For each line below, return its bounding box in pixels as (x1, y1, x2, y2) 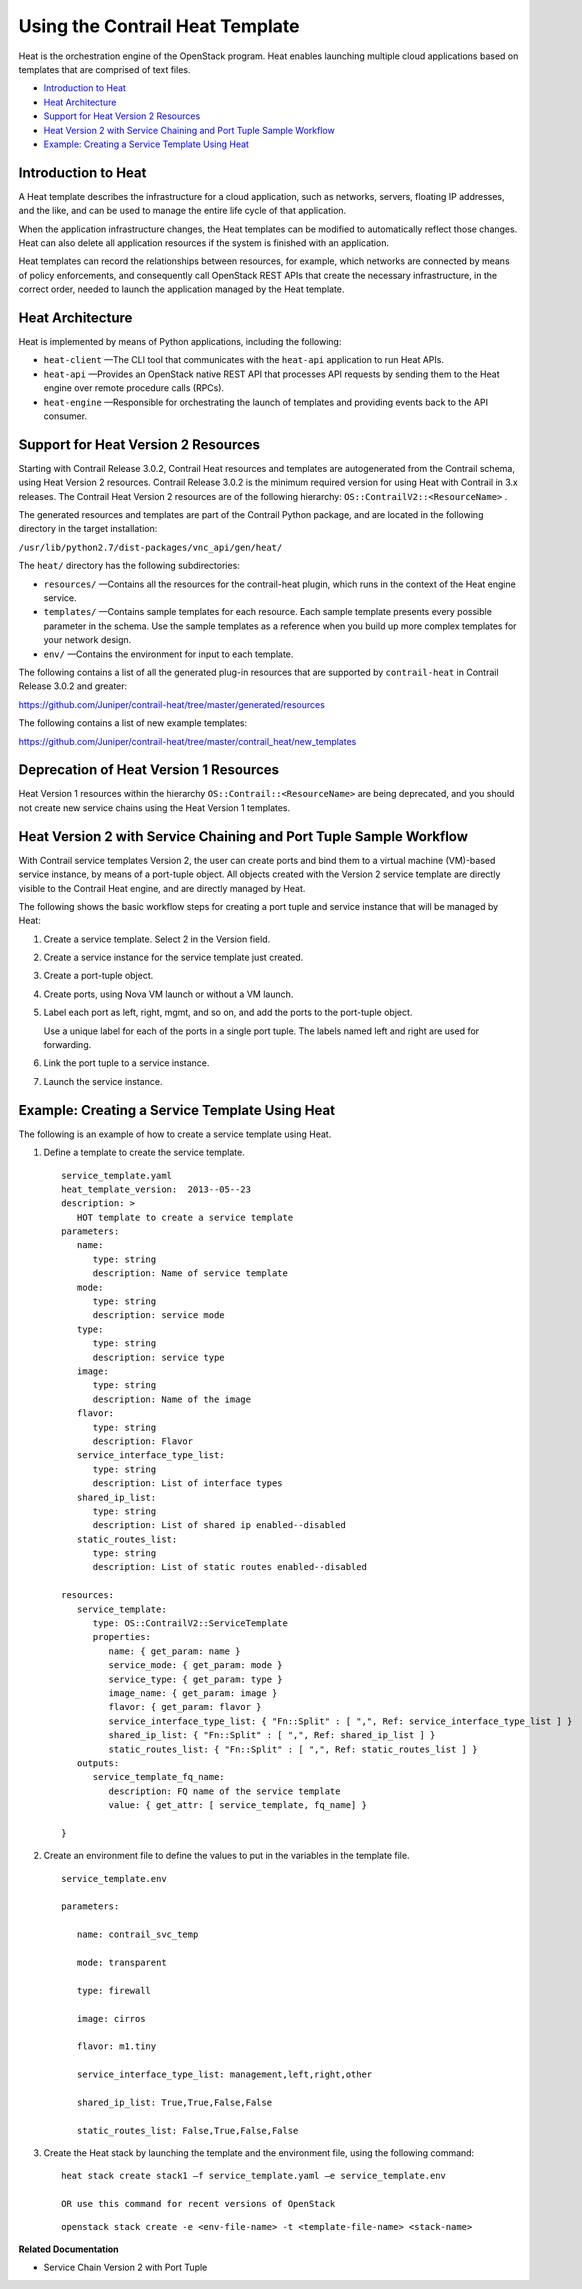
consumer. (43, 410, 88, 422)
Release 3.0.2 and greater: (18, 680, 128, 692)
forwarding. (43, 1039, 92, 1051)
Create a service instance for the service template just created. (43, 951, 304, 964)
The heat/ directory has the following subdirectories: (18, 560, 240, 572)
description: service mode (92, 1310, 225, 1321)
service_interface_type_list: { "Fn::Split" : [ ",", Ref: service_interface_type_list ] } (108, 1715, 573, 1727)
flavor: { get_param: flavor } (108, 1701, 262, 1713)
